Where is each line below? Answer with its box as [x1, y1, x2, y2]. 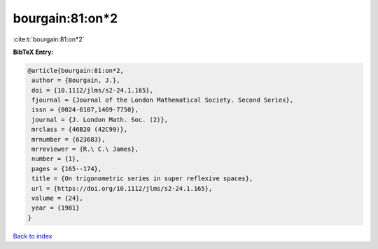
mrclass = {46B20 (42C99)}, [31, 126, 128, 133]
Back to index [13, 231, 52, 240]
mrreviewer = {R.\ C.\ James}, [31, 145, 139, 154]
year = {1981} [31, 204, 80, 212]
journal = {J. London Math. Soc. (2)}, [31, 116, 168, 123]
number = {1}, [31, 155, 80, 163]
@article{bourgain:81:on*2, [27, 67, 124, 74]
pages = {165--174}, [31, 165, 102, 173]
